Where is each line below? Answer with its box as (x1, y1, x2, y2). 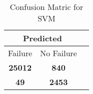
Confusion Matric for (9, 1, 83, 12)
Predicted (23, 32, 62, 44)
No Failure (40, 47, 77, 59)
